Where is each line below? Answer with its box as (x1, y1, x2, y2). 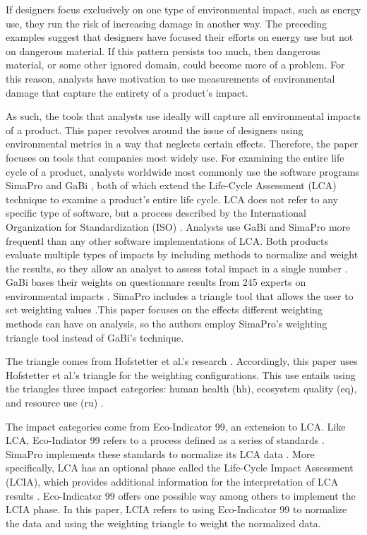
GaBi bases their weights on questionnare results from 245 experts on (6, 275, 306, 289)
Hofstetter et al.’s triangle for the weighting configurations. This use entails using (6, 367, 356, 382)
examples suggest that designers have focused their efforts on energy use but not (6, 30, 354, 44)
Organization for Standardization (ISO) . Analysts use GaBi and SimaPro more (6, 219, 351, 234)
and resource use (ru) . (6, 395, 104, 410)
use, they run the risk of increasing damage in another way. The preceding (6, 16, 327, 30)
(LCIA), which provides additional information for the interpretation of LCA (6, 474, 339, 488)
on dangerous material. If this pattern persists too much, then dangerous (6, 43, 320, 58)
